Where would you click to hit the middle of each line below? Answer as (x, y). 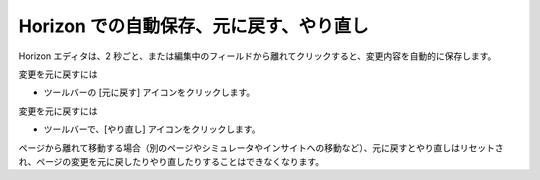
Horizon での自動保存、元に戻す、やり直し (193, 26)
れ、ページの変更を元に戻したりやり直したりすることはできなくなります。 (171, 161)
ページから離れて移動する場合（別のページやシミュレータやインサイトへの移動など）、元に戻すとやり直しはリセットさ (261, 147)
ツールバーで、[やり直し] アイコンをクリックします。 (152, 129)
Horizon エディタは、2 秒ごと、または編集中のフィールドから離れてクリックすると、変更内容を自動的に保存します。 (257, 56)
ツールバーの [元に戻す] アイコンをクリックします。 (149, 92)
